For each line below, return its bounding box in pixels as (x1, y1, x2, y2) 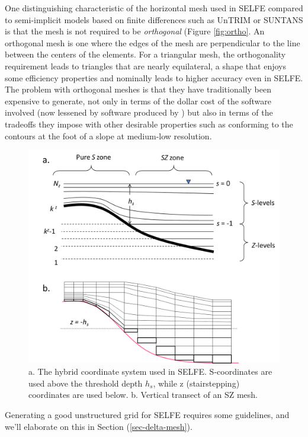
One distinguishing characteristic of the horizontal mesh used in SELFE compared (5, 2, 303, 14)
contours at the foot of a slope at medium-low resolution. (5, 129, 212, 142)
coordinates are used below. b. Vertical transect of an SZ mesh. (28, 388, 258, 401)
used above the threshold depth (28, 377, 143, 389)
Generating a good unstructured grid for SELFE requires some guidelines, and (5, 408, 290, 420)
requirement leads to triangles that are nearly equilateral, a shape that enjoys (5, 59, 286, 72)
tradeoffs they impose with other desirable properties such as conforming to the (5, 117, 293, 130)
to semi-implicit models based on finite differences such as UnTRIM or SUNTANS (5, 13, 303, 25)
